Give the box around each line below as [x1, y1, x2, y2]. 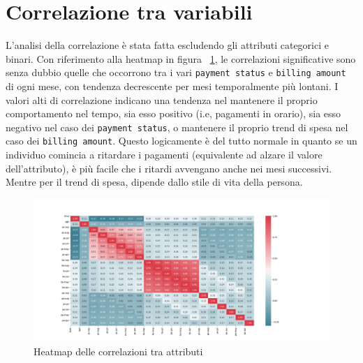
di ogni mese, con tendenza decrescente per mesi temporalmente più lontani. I [6, 78, 339, 93]
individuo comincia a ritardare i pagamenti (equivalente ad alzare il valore [6, 147, 323, 162]
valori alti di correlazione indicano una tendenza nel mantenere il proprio [6, 92, 318, 107]
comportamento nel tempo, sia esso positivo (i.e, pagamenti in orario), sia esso [6, 106, 341, 121]
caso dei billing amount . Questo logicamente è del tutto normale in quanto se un [6, 133, 357, 148]
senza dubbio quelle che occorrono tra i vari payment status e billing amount [6, 65, 346, 80]
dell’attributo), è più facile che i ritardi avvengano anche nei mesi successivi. [6, 161, 332, 175]
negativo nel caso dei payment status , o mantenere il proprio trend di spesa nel [6, 119, 348, 134]
